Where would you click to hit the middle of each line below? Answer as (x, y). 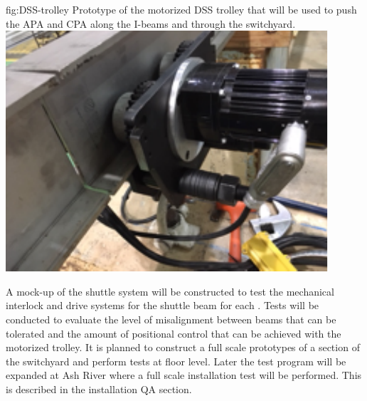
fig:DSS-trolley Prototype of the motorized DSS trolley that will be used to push (181, 9)
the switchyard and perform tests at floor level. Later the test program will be (176, 361)
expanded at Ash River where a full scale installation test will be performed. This (184, 375)
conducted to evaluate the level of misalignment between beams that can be (171, 319)
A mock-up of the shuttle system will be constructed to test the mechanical (170, 291)
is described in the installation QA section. (99, 389)
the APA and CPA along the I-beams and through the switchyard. (151, 23)
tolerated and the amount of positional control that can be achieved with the (174, 333)
